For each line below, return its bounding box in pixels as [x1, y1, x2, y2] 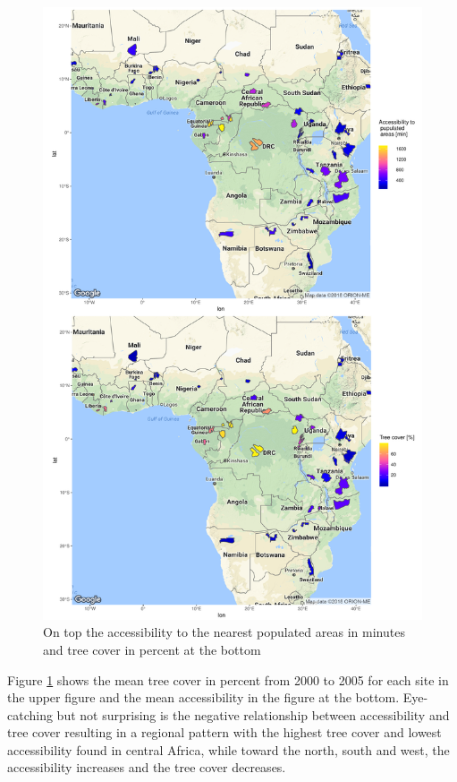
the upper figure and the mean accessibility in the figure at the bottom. [7, 688, 400, 707]
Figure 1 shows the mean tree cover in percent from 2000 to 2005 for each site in [7, 670, 449, 689]
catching [7, 705, 53, 724]
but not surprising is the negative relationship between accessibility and [56, 705, 450, 724]
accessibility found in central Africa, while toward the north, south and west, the [7, 740, 450, 759]
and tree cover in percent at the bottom [43, 640, 261, 658]
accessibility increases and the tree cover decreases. [7, 758, 286, 777]
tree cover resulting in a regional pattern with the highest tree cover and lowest [7, 723, 442, 742]
